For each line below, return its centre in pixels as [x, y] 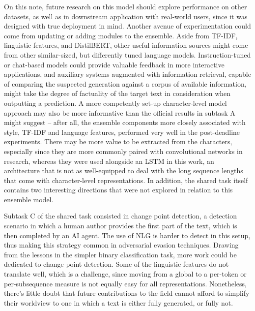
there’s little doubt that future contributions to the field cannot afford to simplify [127, 293]
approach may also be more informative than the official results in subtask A [120, 112]
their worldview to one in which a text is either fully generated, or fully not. [119, 302]
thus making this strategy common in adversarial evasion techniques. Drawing [121, 245]
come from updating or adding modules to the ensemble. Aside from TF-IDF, [121, 35]
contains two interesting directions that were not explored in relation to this [118, 190]
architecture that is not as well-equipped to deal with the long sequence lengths [124, 171]
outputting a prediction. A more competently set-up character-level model [115, 103]
